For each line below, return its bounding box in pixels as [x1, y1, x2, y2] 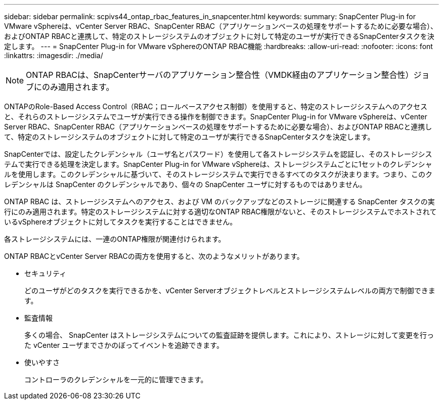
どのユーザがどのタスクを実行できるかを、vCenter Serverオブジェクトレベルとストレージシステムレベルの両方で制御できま [24, 286, 435, 295]
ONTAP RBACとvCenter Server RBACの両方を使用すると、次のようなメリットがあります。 [4, 252, 304, 260]
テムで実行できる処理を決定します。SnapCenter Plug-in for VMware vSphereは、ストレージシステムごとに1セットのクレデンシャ [4, 160, 432, 168]
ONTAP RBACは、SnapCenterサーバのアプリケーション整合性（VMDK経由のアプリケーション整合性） [26, 70, 414, 80]
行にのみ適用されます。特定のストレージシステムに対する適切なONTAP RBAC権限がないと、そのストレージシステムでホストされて [4, 207, 437, 216]
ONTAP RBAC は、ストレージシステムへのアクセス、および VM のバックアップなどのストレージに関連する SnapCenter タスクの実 [4, 197, 435, 206]
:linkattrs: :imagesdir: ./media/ [4, 51, 103, 60]
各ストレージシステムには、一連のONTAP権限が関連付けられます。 [4, 235, 226, 243]
